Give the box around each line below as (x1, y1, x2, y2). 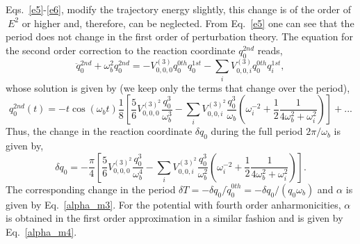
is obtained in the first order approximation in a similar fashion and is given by (6, 211, 343, 225)
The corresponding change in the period (6, 181, 176, 196)
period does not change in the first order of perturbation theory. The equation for (6, 29, 353, 44)
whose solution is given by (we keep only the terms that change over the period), (6, 80, 350, 95)
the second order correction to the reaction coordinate (6, 42, 236, 57)
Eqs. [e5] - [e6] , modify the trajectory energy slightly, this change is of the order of (6, 2, 351, 16)
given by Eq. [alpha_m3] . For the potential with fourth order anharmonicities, (6, 197, 341, 211)
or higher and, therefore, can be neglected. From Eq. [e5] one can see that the (22, 15, 354, 30)
